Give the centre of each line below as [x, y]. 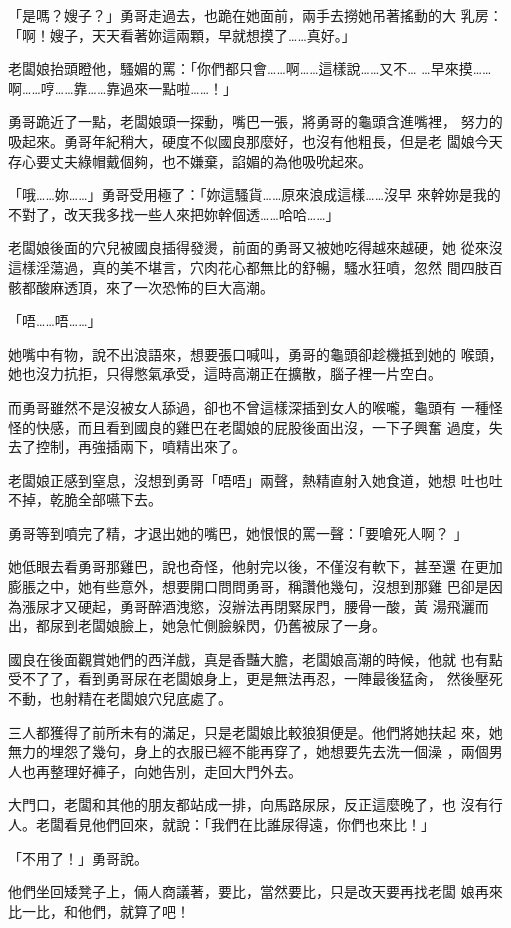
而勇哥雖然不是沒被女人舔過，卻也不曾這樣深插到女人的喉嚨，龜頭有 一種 [248, 406]
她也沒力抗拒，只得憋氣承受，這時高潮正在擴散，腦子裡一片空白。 [225, 373]
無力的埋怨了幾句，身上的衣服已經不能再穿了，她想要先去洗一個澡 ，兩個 [248, 751]
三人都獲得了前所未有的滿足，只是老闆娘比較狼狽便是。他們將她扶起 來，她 [255, 731]
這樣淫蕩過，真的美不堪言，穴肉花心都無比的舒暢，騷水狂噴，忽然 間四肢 [248, 266]
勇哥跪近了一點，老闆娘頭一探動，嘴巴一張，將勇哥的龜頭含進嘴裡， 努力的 [255, 121]
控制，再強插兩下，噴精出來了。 [140, 446]
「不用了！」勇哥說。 [78, 857]
